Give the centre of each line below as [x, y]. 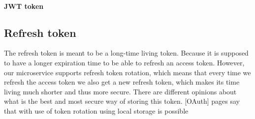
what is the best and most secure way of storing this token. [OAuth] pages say [122, 101]
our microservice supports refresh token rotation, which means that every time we [127, 72]
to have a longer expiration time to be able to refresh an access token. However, [124, 62]
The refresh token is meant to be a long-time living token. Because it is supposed [126, 53]
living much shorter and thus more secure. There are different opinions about [120, 91]
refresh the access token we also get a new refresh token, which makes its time [122, 82]
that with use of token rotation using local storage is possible [96, 110]
